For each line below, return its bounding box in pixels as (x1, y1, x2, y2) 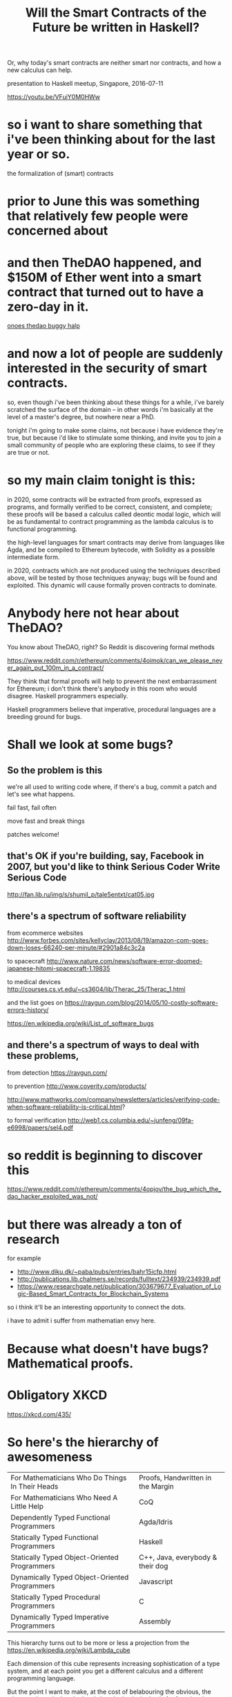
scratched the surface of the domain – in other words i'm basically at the (7, 406, 213, 414)
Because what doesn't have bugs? (7, 1341, 209, 1356)
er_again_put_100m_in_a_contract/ (7, 664, 104, 672)
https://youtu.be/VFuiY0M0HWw (7, 93, 101, 101)
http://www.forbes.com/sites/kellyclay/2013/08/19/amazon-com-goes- (7, 936, 209, 944)
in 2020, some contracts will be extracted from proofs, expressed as (7, 496, 202, 504)
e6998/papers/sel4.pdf (7, 1123, 74, 1132)
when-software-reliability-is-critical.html (7, 1102, 122, 1111)
